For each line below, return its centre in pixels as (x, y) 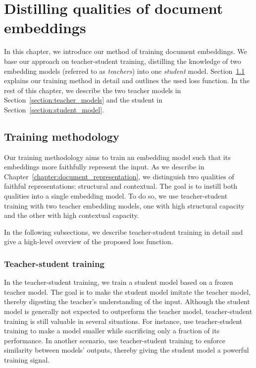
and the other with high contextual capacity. (72, 215)
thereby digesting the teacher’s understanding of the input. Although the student (127, 301)
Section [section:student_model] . (54, 109)
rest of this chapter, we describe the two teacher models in (93, 90)
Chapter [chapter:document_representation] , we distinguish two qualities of (119, 176)
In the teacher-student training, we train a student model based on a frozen (119, 282)
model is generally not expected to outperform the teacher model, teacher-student (128, 311)
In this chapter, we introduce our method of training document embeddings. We (126, 51)
